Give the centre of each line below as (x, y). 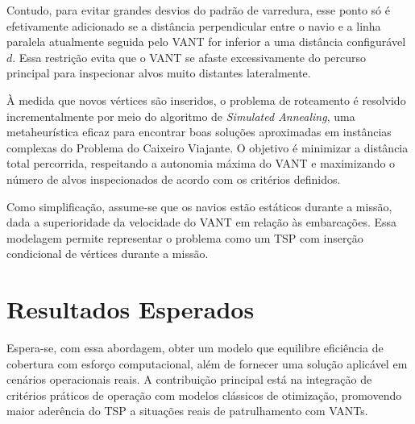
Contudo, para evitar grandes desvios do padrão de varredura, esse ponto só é (198, 10)
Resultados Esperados (131, 309)
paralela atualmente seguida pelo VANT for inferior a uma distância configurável (206, 42)
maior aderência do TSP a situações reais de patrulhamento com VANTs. (187, 411)
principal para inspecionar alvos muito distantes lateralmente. (159, 73)
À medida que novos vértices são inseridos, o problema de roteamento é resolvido (206, 100)
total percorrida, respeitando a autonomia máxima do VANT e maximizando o (201, 163)
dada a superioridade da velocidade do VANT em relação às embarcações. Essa (202, 222)
